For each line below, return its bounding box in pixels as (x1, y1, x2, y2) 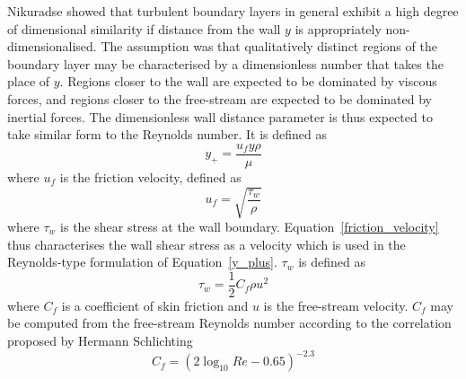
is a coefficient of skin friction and (61, 295, 249, 314)
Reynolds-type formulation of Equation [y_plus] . (7, 252, 277, 271)
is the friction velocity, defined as (59, 167, 242, 186)
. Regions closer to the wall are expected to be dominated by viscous (59, 72, 437, 91)
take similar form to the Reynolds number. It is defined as (7, 125, 328, 144)
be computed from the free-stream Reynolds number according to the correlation (7, 313, 452, 332)
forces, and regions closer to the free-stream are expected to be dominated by (7, 89, 432, 108)
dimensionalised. (7, 37, 97, 56)
